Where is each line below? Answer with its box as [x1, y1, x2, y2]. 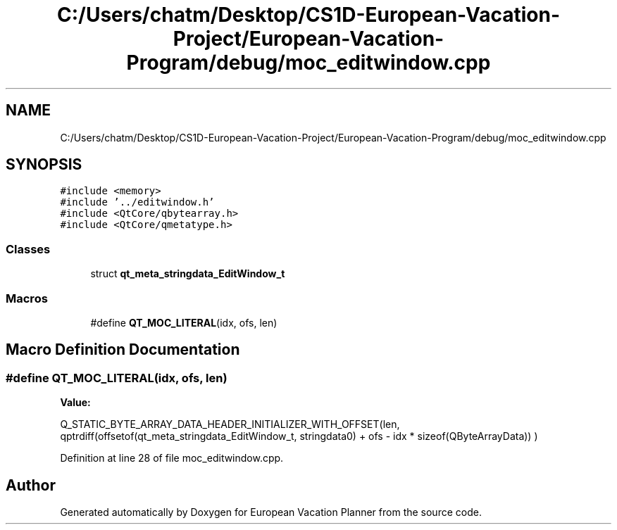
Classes [6, 241, 51, 256]
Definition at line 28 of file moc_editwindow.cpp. [60, 452, 284, 465]
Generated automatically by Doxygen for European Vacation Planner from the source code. [60, 506, 482, 518]
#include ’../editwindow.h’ [60, 196, 215, 208]
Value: [60, 396, 91, 409]
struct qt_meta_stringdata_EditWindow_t [90, 267, 285, 280]
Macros [6, 291, 48, 305]
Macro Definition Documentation [6, 341, 240, 359]
